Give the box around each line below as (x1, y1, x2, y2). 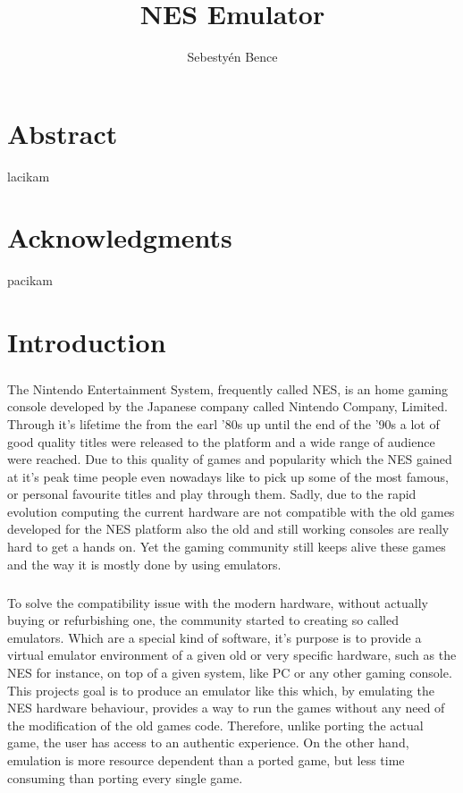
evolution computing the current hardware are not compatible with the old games (7, 502, 455, 520)
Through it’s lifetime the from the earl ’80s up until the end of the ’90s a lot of (7, 414, 440, 433)
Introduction (7, 324, 166, 360)
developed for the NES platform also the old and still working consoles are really (7, 519, 450, 538)
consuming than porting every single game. (7, 768, 243, 787)
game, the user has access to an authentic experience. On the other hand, (7, 733, 409, 752)
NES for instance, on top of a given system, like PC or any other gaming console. (7, 663, 452, 681)
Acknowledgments (7, 219, 232, 256)
